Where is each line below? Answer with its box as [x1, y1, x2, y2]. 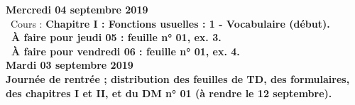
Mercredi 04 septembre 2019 [6, 2, 148, 16]
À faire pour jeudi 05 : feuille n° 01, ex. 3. [11, 30, 222, 45]
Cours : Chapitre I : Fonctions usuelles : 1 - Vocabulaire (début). [10, 16, 330, 31]
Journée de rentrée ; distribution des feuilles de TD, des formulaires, [6, 71, 350, 86]
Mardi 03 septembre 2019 [6, 57, 133, 72]
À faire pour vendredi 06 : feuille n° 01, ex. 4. [11, 43, 240, 58]
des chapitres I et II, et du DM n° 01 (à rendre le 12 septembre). [6, 85, 332, 100]
